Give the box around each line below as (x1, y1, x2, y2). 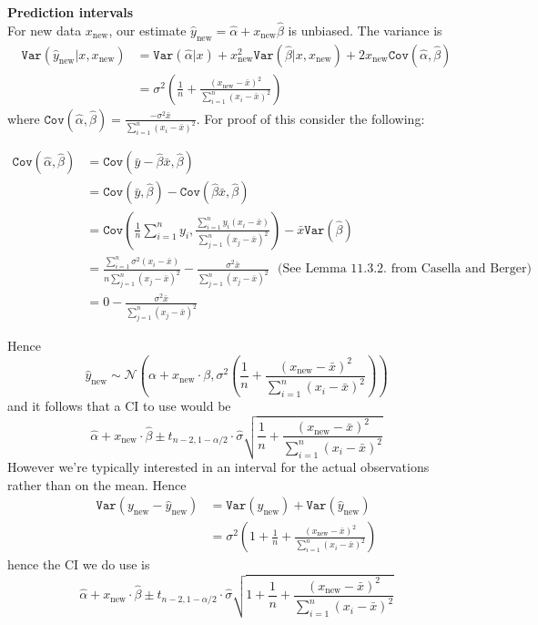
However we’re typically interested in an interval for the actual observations (7, 457, 430, 476)
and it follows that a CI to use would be (7, 396, 231, 415)
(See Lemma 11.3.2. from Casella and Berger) (278, 262, 532, 276)
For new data (7, 20, 82, 39)
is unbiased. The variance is (288, 20, 442, 39)
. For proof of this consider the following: (196, 108, 425, 128)
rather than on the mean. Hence (7, 475, 187, 494)
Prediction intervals (7, 3, 134, 21)
